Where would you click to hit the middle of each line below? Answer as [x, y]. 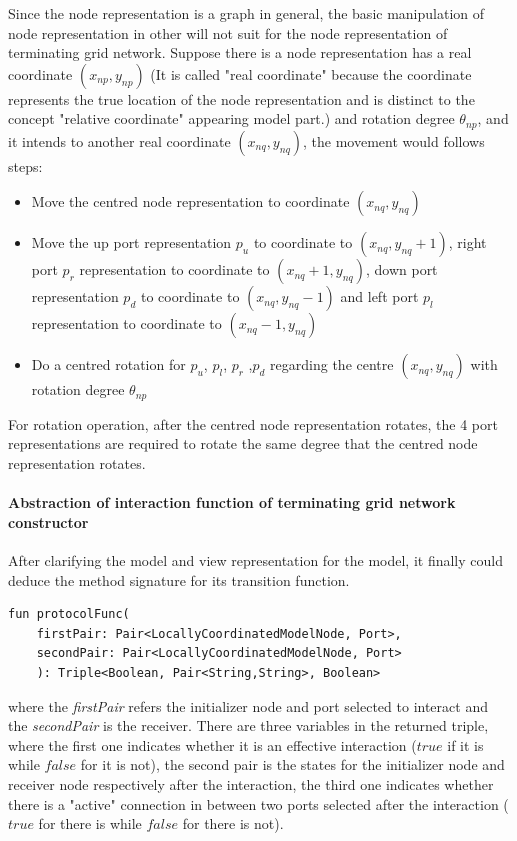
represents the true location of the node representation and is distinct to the [241, 98]
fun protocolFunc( [69, 614]
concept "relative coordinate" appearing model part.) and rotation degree [231, 118]
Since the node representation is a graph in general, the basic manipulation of [246, 13]
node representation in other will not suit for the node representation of [228, 32]
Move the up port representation [131, 242]
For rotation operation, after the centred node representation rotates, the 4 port [253, 423]
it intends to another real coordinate [119, 140]
